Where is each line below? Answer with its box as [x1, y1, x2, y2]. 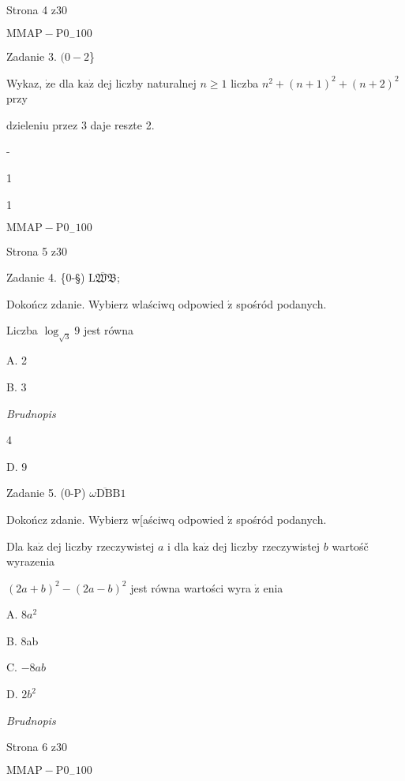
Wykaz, [6, 74, 43, 91]
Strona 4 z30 [6, 2, 68, 17]
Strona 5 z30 [6, 242, 68, 259]
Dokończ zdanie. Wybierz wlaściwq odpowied [6, 295, 224, 312]
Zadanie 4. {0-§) [6, 269, 85, 286]
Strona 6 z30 [6, 738, 68, 755]
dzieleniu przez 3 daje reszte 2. [6, 116, 155, 133]
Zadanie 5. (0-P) [6, 484, 86, 501]
